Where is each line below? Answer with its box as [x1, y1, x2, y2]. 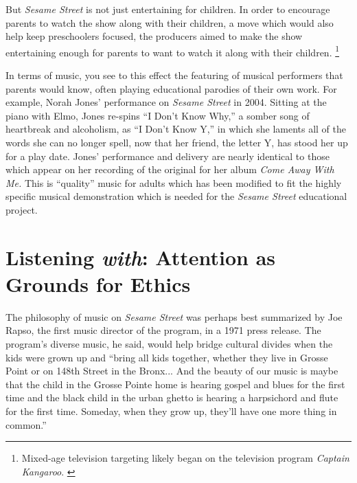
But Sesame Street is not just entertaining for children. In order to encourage [5, 2, 330, 16]
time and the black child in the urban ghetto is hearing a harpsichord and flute [5, 390, 338, 405]
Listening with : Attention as [5, 243, 276, 271]
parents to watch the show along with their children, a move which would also [5, 15, 334, 30]
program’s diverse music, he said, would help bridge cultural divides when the [5, 337, 333, 351]
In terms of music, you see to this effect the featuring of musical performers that [5, 68, 343, 82]
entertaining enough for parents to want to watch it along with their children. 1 [5, 43, 340, 59]
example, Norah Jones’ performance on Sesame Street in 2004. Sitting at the [5, 95, 327, 109]
